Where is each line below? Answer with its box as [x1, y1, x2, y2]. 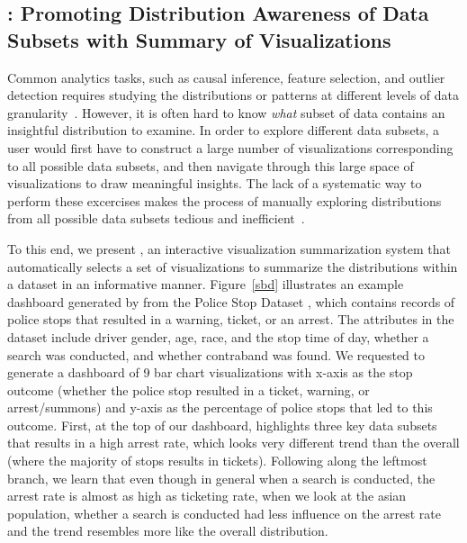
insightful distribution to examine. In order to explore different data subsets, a [7, 121, 440, 140]
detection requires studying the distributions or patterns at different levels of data [7, 86, 459, 104]
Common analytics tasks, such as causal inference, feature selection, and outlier [7, 68, 445, 86]
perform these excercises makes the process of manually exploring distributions [7, 191, 442, 210]
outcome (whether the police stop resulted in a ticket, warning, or [7, 380, 370, 399]
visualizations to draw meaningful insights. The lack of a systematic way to [7, 174, 422, 193]
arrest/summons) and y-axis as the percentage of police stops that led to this [7, 398, 433, 417]
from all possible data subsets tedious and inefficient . [7, 209, 305, 228]
